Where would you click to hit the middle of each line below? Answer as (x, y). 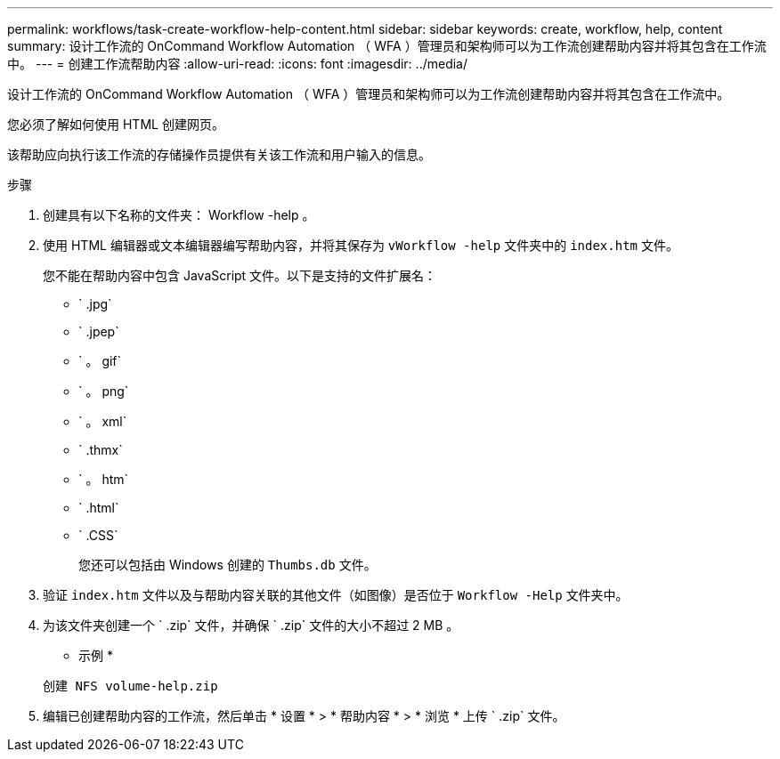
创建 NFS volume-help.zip (130, 686)
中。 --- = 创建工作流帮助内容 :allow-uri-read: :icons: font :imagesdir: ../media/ (238, 64)
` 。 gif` (100, 361)
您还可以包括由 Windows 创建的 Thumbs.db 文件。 (227, 565)
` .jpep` (99, 331)
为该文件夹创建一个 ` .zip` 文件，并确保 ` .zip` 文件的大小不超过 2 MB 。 (251, 625)
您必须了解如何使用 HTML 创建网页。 (116, 124)
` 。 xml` (103, 421)
